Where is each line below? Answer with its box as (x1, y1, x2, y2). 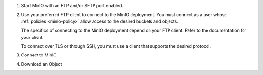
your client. (21, 34, 44, 40)
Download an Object (21, 61, 62, 67)
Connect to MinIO (21, 52, 57, 58)
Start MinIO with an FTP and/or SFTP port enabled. (21, 3, 124, 8)
